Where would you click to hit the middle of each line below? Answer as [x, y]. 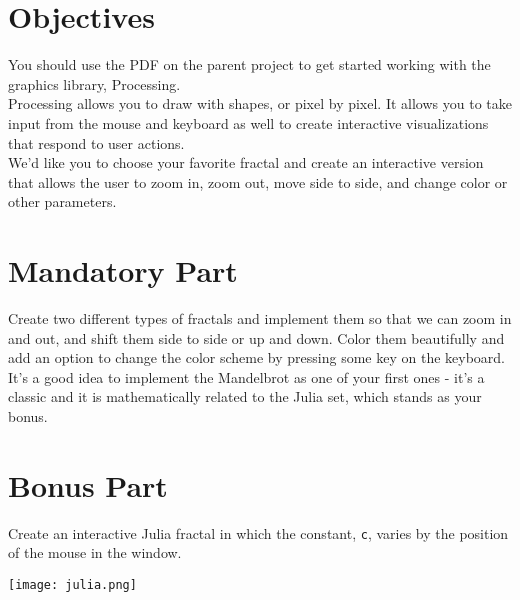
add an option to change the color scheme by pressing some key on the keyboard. [256, 357]
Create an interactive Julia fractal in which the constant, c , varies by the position [258, 532]
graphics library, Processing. [94, 83]
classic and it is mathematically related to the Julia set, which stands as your [245, 396]
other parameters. [62, 201]
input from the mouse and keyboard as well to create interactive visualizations [248, 122]
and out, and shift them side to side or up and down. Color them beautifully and [256, 337]
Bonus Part [88, 484]
